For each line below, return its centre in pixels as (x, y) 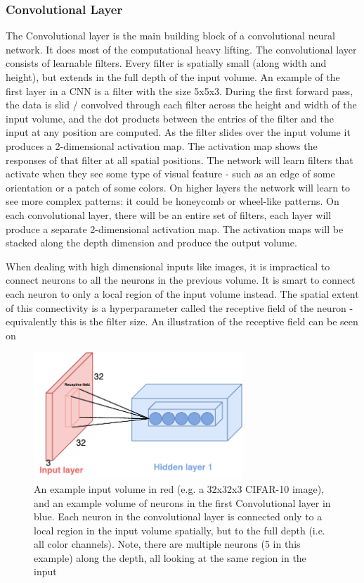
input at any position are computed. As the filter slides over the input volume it (178, 132)
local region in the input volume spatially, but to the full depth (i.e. (180, 530)
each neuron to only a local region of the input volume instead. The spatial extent (182, 293)
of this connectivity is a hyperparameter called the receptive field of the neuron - (180, 307)
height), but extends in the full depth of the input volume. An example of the (173, 77)
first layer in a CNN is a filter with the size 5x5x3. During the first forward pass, (180, 90)
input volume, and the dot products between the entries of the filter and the (170, 118)
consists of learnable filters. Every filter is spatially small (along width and (166, 63)
